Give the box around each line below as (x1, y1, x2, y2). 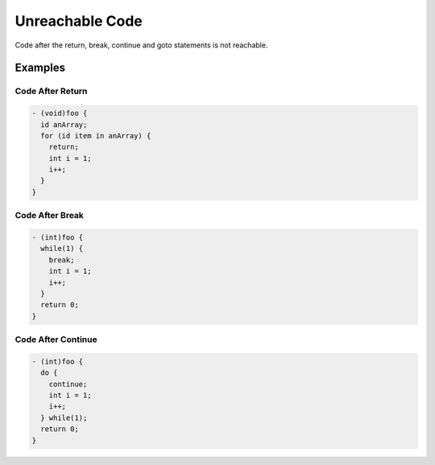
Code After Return (14, 85, 88, 97)
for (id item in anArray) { (40, 131, 151, 140)
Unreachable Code (14, 12, 143, 30)
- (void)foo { (31, 109, 88, 118)
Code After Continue (14, 334, 97, 345)
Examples (14, 61, 66, 75)
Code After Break (14, 210, 85, 221)
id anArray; (40, 120, 88, 129)
